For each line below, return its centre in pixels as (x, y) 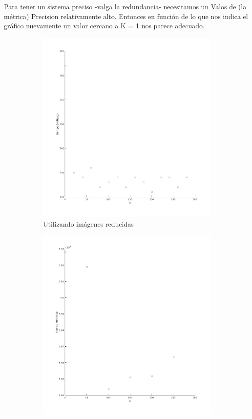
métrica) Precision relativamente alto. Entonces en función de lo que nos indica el (126, 16)
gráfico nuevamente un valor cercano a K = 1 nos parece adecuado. (104, 26)
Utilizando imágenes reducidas (88, 223)
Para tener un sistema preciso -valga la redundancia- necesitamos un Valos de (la (125, 6)
